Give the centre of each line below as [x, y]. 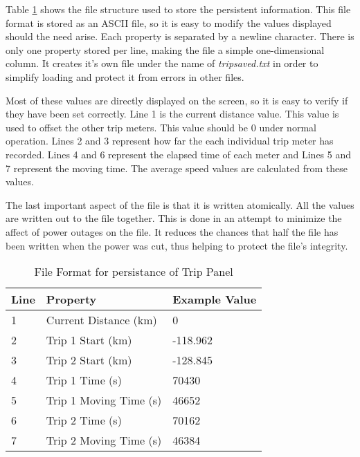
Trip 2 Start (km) [89, 360]
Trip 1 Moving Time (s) [104, 400]
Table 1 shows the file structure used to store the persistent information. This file [178, 9]
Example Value [215, 299]
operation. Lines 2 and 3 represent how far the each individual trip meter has [170, 141]
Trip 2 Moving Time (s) [104, 440]
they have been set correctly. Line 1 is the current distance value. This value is [172, 114]
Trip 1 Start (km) [89, 340]
